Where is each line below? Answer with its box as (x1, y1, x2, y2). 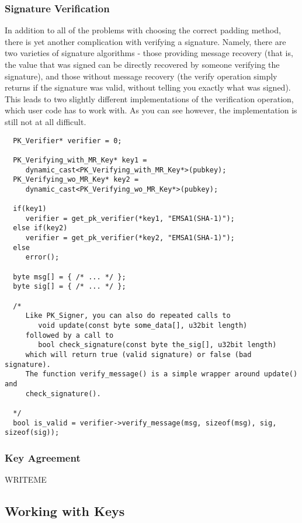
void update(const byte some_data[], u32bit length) (38, 321, 248, 330)
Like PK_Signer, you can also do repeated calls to (25, 311, 231, 320)
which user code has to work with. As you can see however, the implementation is (5, 104, 297, 116)
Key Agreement (5, 450, 81, 465)
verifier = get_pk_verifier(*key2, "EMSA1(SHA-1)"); (25, 234, 235, 243)
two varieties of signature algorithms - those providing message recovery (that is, (5, 47, 293, 59)
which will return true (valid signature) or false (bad (25, 351, 252, 359)
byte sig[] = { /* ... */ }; (13, 282, 126, 291)
